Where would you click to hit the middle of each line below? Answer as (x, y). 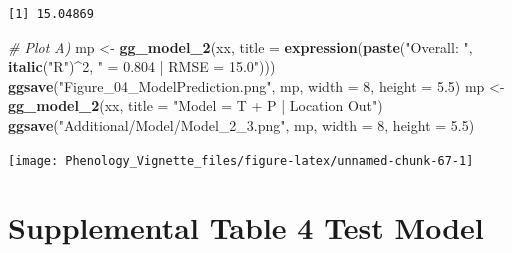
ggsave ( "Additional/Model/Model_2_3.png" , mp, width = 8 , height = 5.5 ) (241, 124)
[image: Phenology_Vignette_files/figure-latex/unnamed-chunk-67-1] (241, 160)
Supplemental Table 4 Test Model (246, 227)
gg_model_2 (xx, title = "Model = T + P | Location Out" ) (195, 105)
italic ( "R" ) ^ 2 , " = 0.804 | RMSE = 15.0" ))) (142, 66)
